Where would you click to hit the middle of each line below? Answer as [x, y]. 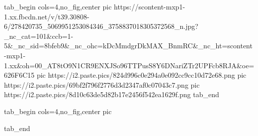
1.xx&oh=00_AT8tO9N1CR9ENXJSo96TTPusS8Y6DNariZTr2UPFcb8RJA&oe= [129, 65]
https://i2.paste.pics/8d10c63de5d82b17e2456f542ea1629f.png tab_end [112, 94]
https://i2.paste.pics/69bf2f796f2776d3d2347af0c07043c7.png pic [102, 84]
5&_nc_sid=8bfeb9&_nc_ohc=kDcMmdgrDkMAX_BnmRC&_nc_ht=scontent [128, 46]
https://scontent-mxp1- [150, 6]
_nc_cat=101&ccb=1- [39, 36]
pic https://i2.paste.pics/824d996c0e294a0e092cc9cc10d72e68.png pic [141, 75]
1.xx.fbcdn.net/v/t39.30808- [47, 16]
